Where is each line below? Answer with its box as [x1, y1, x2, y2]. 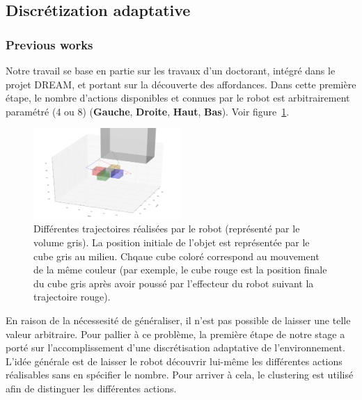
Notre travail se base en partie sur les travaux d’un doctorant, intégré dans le [6, 63, 336, 77]
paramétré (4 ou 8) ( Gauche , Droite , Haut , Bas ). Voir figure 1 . [6, 104, 290, 118]
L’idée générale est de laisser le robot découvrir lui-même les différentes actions [6, 353, 343, 368]
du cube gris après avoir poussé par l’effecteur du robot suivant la [33, 275, 314, 290]
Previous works [6, 35, 93, 53]
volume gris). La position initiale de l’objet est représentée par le [33, 234, 310, 249]
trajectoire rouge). [33, 289, 111, 304]
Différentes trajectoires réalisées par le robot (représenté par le [33, 221, 300, 236]
